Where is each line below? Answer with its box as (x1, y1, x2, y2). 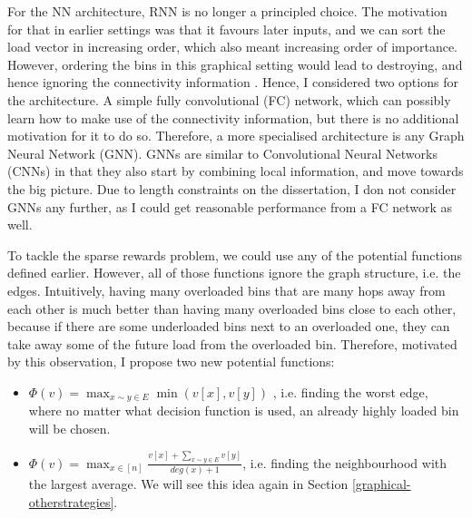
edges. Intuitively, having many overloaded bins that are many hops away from (7, 280, 446, 299)
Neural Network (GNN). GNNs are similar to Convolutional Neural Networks (7, 143, 438, 162)
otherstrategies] (28, 492, 114, 511)
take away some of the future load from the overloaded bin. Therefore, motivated (7, 334, 457, 353)
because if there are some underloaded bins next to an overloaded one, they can (7, 317, 450, 336)
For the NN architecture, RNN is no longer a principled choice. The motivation (7, 2, 447, 20)
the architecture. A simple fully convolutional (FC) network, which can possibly (7, 90, 451, 109)
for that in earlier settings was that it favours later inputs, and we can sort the (7, 19, 446, 38)
